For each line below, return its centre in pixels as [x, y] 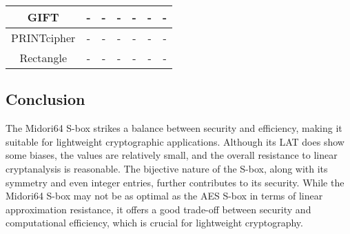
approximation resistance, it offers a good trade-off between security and [158, 209]
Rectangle [43, 58]
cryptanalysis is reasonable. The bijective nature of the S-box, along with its [167, 168]
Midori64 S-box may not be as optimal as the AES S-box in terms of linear [164, 196]
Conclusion [45, 99]
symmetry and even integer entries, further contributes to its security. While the [175, 182]
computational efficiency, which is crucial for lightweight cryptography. [154, 223]
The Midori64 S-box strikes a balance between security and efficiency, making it [174, 128]
